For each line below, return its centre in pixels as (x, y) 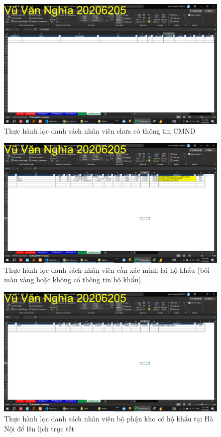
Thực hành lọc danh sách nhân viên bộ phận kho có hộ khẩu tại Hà (109, 419)
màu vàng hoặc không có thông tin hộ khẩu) (73, 280)
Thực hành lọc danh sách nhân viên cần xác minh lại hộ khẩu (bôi (107, 269)
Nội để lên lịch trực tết (39, 428)
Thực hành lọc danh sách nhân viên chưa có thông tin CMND (100, 131)
